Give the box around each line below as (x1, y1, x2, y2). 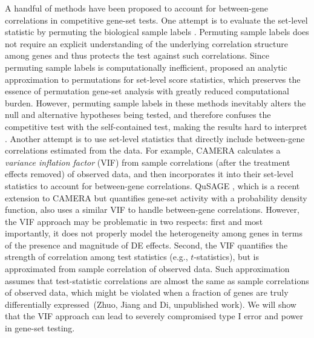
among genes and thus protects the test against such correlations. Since (5, 49, 269, 62)
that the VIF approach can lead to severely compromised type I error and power (5, 310, 303, 322)
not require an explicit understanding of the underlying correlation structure (5, 37, 288, 50)
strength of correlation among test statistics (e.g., (5, 250, 188, 263)
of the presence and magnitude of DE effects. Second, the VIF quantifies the (5, 238, 288, 251)
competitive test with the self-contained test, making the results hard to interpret (5, 120, 307, 132)
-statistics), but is (194, 250, 260, 263)
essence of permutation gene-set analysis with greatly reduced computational (5, 85, 289, 97)
